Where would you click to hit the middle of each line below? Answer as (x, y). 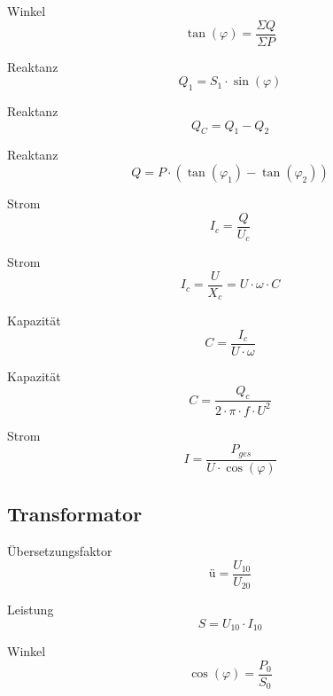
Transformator (75, 514)
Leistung (31, 610)
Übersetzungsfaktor (60, 550)
